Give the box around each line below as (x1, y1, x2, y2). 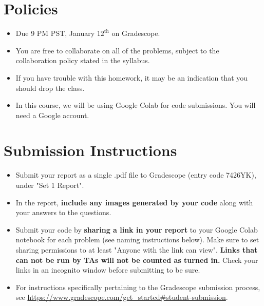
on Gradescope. (111, 28, 160, 39)
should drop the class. (15, 82, 85, 93)
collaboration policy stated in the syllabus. (15, 55, 150, 66)
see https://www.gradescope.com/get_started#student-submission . (15, 292, 228, 302)
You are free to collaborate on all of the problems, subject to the (15, 45, 219, 55)
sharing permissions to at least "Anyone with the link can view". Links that (15, 244, 258, 255)
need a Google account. (15, 109, 89, 120)
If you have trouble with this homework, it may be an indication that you (15, 72, 248, 83)
